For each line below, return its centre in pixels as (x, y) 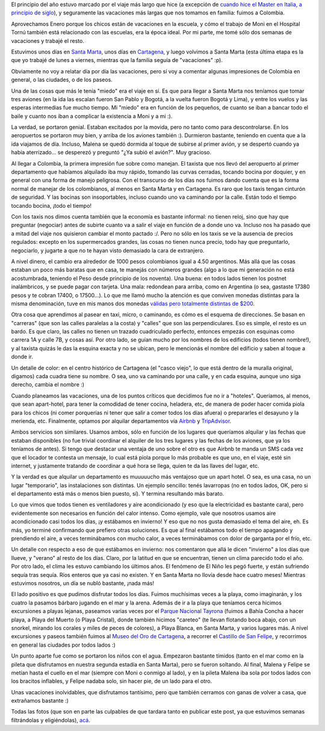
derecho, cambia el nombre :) (48, 385)
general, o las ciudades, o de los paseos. (62, 80)
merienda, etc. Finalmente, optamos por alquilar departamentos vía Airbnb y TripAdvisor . (121, 421)
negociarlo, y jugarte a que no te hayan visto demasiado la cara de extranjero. (108, 250)
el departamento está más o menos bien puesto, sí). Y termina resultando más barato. (118, 494)
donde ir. (22, 357)
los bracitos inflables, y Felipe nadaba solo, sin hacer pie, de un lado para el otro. (112, 681)
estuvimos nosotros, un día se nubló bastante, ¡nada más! (83, 583)
